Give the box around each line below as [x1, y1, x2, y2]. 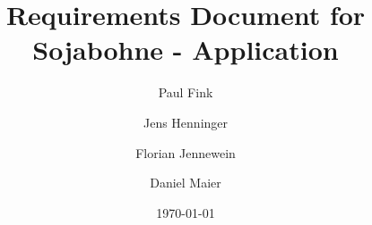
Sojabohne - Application [32, 31, 339, 68]
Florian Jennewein [135, 143, 236, 162]
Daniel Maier [150, 173, 221, 192]
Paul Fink [158, 83, 213, 102]
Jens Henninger [143, 112, 229, 131]
